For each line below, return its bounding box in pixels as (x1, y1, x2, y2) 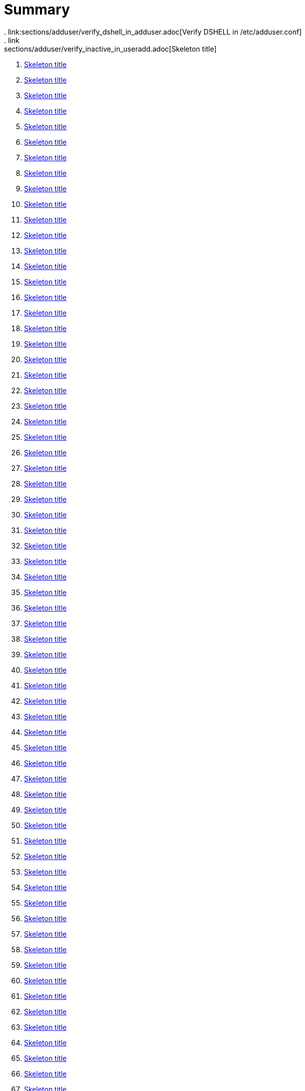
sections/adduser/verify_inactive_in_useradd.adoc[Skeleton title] (4, 44, 217, 53)
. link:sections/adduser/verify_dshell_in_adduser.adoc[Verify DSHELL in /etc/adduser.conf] (4, 27, 302, 36)
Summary (4, 1, 70, 18)
